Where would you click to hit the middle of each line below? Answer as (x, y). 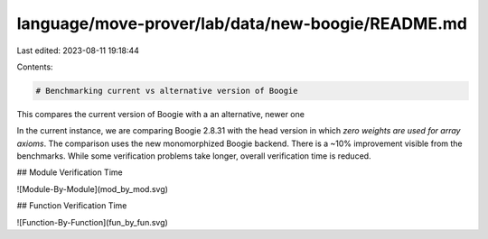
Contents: (35, 67)
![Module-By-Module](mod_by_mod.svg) (93, 188)
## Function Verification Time (72, 206)
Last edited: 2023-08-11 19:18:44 (78, 51)
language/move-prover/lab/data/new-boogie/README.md (242, 23)
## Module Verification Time (70, 172)
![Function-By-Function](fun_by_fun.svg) (93, 222)
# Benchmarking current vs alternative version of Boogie (167, 91)
